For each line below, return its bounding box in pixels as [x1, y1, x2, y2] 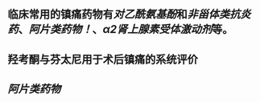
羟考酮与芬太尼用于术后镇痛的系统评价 [7, 52, 198, 66]
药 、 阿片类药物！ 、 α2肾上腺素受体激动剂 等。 [7, 22, 233, 36]
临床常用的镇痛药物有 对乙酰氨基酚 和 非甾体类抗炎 [7, 7, 251, 22]
